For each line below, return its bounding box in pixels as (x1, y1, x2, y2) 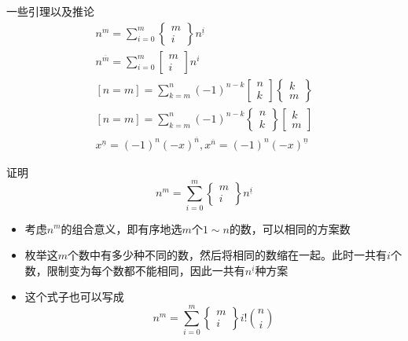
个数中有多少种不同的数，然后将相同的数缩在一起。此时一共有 (68, 247, 388, 263)
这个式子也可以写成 (24, 288, 124, 305)
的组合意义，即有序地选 (61, 220, 182, 236)
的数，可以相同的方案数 (229, 220, 351, 236)
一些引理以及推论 (6, 3, 94, 19)
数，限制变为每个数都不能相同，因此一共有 (24, 262, 245, 278)
